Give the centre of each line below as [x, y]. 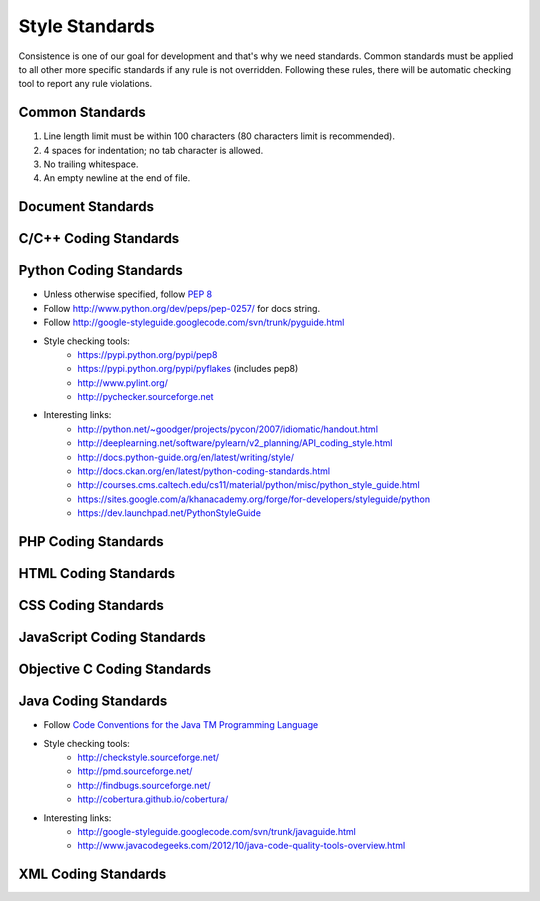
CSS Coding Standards [91, 605]
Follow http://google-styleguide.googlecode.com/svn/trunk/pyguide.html [194, 322]
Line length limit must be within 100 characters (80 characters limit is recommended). [219, 136]
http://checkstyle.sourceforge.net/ [148, 757]
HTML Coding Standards [97, 573]
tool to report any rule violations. [85, 84]
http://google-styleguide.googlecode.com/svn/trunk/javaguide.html [217, 831]
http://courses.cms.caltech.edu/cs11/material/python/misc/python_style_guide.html [248, 485]
